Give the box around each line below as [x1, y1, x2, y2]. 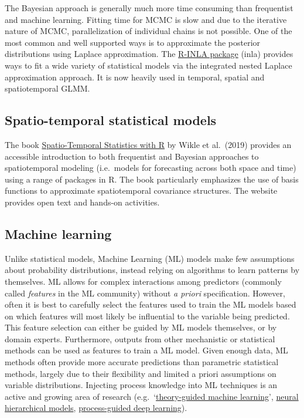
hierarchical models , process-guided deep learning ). [5, 402, 187, 414]
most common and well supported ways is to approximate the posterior [5, 36, 261, 48]
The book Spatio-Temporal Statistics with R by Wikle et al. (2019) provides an [5, 138, 292, 150]
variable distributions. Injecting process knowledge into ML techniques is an [5, 379, 278, 391]
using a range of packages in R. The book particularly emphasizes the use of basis [5, 173, 299, 185]
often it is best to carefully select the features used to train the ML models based [5, 298, 296, 311]
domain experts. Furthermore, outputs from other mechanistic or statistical [5, 332, 275, 345]
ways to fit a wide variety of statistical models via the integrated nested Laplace [5, 59, 292, 71]
